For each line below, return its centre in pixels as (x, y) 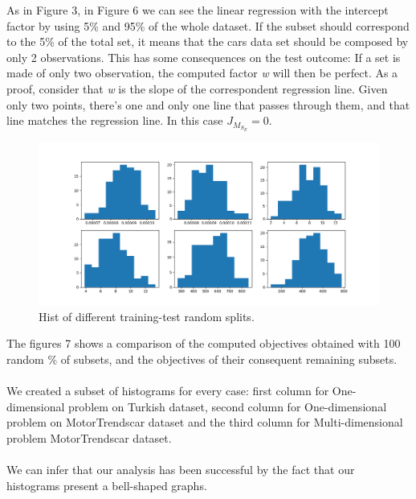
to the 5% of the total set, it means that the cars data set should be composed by (208, 41)
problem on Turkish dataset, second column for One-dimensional (228, 406)
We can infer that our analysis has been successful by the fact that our (181, 470)
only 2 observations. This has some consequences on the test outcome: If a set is (204, 57)
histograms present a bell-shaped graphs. (107, 485)
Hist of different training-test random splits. (147, 316)
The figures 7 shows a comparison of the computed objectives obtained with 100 (204, 343)
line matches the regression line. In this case (115, 120)
